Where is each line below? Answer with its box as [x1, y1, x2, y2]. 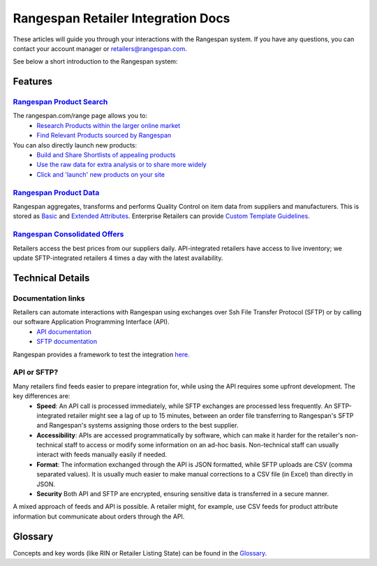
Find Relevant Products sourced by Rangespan [36, 131, 172, 140]
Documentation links [13, 293, 85, 303]
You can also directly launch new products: [13, 140, 138, 150]
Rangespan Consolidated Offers [13, 229, 124, 239]
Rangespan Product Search [13, 97, 108, 107]
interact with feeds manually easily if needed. [36, 451, 168, 459]
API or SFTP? [13, 368, 59, 377]
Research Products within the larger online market [36, 121, 181, 129]
